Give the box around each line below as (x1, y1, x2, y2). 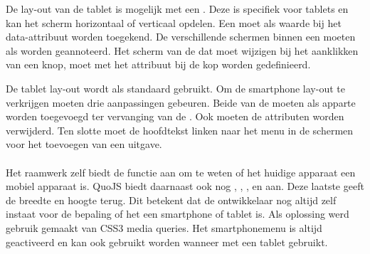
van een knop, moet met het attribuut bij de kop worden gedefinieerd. (6, 57, 311, 72)
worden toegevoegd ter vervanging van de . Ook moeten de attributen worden (6, 109, 344, 124)
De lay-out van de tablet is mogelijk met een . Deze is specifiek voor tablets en (6, 1, 349, 16)
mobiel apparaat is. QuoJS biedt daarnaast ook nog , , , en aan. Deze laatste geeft (6, 179, 364, 194)
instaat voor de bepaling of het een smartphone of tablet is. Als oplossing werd (6, 206, 349, 221)
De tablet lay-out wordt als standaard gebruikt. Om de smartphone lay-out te (6, 80, 345, 95)
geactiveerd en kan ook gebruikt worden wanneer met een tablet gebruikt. (6, 234, 328, 249)
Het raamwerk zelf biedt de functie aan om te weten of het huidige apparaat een (6, 164, 356, 179)
